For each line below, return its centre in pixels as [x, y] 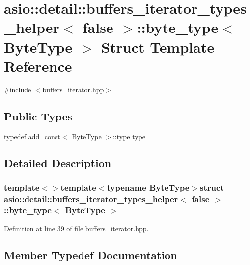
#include [18, 89]
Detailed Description [58, 163]
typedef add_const [32, 136]
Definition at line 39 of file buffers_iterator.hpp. [76, 228]
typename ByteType [148, 187]
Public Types [38, 116]
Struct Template [158, 46]
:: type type [129, 136]
